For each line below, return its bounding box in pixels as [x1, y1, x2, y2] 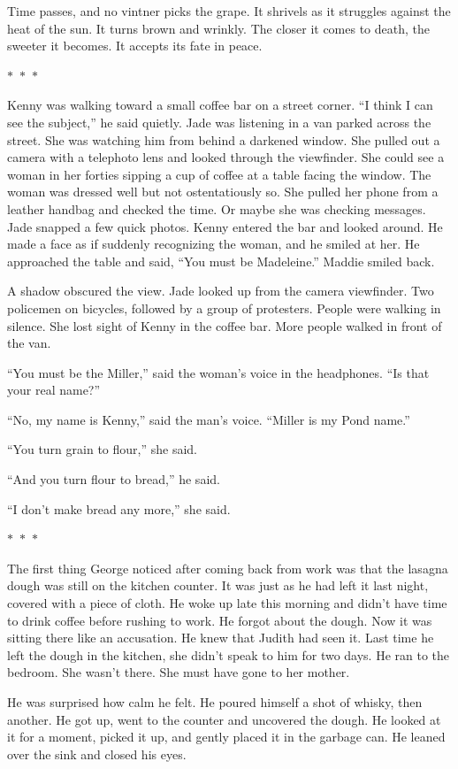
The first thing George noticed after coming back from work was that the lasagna [7, 558, 448, 577]
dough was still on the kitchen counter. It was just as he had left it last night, [7, 576, 429, 595]
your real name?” [7, 381, 101, 399]
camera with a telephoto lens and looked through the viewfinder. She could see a [7, 148, 445, 166]
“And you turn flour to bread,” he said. [7, 470, 220, 488]
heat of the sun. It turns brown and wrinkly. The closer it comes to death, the [7, 19, 431, 37]
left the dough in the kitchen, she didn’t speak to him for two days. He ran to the [7, 645, 450, 664]
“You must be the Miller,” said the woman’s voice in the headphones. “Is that [7, 363, 430, 381]
